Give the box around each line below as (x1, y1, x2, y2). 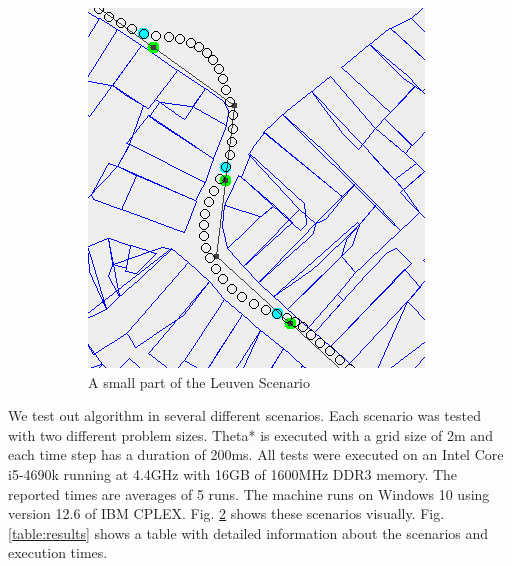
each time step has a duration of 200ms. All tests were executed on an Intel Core (8, 444, 504, 465)
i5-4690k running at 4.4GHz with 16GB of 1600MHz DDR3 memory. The (8, 463, 458, 484)
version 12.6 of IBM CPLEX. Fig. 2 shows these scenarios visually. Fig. (8, 503, 445, 524)
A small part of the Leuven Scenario (88, 371, 311, 392)
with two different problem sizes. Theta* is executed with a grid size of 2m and (8, 424, 493, 445)
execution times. (8, 542, 108, 563)
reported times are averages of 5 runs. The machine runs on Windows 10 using (8, 483, 490, 504)
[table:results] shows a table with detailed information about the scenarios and (8, 522, 489, 543)
